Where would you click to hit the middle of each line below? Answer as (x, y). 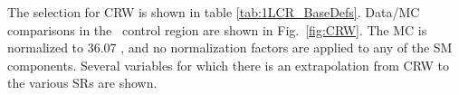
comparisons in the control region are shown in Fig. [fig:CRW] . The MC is (217, 29)
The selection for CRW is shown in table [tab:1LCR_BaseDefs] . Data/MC (214, 12)
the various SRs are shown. (82, 83)
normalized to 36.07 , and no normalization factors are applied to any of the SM (230, 47)
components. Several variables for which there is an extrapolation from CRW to (228, 65)
